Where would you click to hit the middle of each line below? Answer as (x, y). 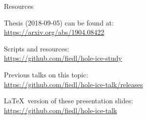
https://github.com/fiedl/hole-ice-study (63, 58)
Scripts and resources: (37, 48)
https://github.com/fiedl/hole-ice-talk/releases (73, 84)
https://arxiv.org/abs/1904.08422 (54, 32)
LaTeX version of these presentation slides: (69, 101)
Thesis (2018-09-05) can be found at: (59, 22)
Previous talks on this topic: (46, 74)
